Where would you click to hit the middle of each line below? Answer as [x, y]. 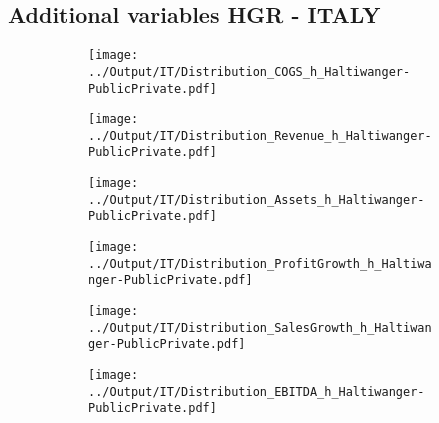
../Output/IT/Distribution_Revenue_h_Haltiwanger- [260, 135]
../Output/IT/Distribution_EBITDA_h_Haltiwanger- [256, 391]
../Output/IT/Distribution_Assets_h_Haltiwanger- [256, 199]
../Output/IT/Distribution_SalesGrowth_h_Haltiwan [260, 327]
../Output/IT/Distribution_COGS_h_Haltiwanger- [249, 71]
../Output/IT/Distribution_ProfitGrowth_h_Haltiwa [260, 263]
